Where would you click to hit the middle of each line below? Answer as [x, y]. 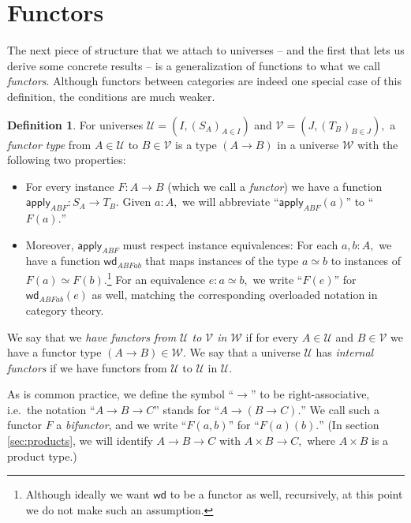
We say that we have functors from [92, 336]
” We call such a [340, 409]
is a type [196, 144]
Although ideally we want [88, 494]
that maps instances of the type [222, 261]
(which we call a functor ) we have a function [275, 186]
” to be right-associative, [310, 394]
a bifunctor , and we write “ [121, 425]
